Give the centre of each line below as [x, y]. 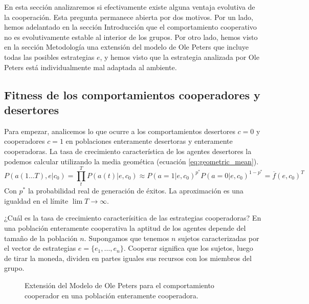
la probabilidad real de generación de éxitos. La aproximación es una [136, 191]
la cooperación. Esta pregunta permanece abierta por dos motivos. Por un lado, [129, 17]
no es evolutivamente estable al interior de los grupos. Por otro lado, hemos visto [131, 37]
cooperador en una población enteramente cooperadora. [112, 295]
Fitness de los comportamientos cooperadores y [132, 94]
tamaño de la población [41, 238]
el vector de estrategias [40, 248]
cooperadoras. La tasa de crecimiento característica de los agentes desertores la [128, 151]
